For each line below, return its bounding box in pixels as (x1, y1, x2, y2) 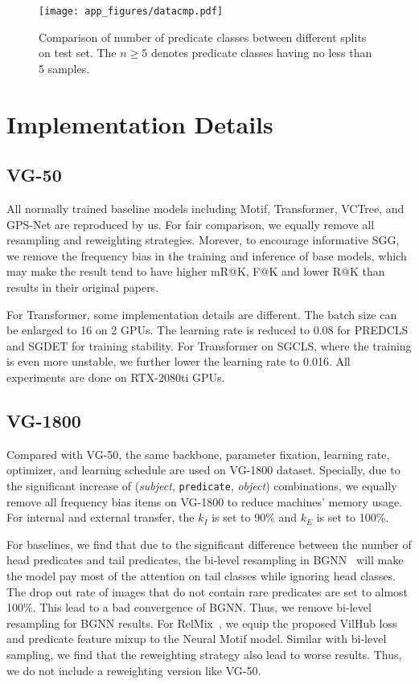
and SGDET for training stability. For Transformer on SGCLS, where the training (6, 337, 412, 354)
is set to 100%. (316, 509, 389, 526)
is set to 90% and (212, 509, 298, 526)
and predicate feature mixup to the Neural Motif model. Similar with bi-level (6, 630, 387, 647)
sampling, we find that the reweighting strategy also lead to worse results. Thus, (6, 645, 402, 662)
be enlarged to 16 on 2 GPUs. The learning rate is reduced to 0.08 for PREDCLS (6, 322, 409, 338)
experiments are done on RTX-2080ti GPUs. (6, 368, 225, 385)
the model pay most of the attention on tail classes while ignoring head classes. (6, 567, 396, 584)
